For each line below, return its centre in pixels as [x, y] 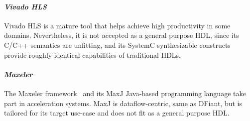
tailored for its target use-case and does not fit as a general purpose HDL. [117, 113]
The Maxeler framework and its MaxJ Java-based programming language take [125, 93]
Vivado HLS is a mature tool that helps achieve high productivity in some [117, 25]
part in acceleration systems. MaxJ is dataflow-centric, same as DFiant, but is [123, 103]
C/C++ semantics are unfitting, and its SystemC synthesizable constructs [117, 45]
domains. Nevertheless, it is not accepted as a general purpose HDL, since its [122, 35]
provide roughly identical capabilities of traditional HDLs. [92, 55]
